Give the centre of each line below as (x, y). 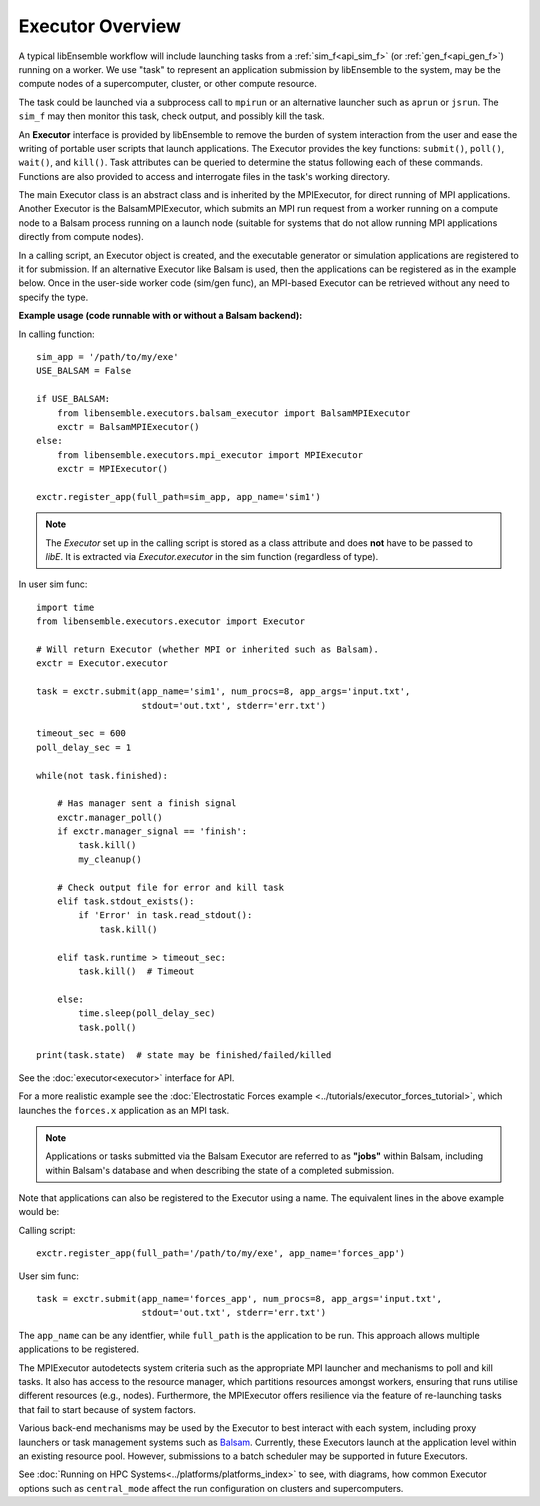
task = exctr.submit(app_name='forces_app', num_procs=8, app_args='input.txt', (239, 1299)
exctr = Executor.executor (102, 663)
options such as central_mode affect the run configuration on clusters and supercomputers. (211, 1488)
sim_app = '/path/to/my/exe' (107, 356)
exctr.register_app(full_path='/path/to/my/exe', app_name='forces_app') (221, 1253)
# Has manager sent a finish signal (146, 803)
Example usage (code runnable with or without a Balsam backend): (160, 316)
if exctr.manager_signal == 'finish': (152, 831)
